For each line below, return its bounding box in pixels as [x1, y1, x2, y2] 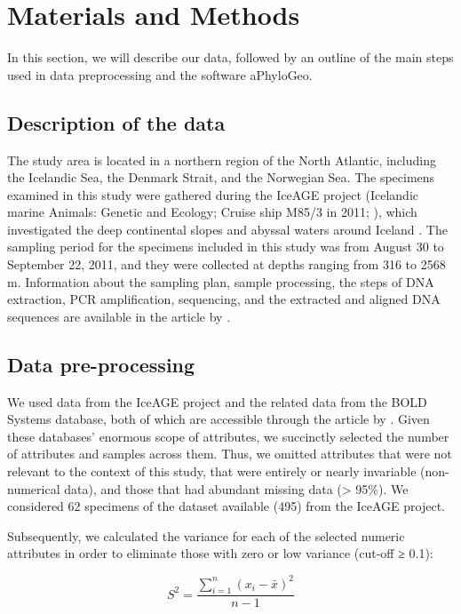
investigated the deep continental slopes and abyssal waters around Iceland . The [7, 219, 448, 238]
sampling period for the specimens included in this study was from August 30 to [7, 237, 444, 256]
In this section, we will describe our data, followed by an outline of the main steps [7, 48, 454, 67]
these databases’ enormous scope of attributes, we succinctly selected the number [7, 427, 449, 445]
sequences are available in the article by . [7, 307, 231, 325]
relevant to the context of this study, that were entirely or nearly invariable [7, 462, 417, 481]
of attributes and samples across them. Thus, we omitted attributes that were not [7, 444, 452, 463]
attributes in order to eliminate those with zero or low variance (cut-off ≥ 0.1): [7, 544, 433, 562]
